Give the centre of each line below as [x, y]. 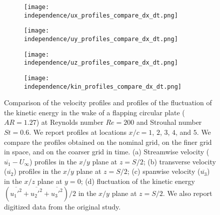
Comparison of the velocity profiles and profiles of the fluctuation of [108, 102]
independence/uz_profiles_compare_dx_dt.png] [101, 63]
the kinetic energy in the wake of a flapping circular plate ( [94, 112]
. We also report [187, 193]
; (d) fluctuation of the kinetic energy [138, 181]
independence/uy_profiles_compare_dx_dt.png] [101, 39]
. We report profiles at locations [78, 132]
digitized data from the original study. [62, 206]
